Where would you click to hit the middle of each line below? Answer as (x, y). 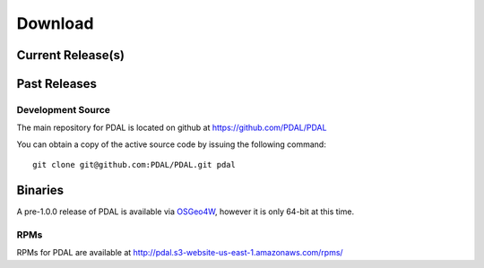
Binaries (40, 190)
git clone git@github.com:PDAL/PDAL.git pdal (134, 165)
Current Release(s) (71, 55)
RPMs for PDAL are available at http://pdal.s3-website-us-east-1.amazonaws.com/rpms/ (180, 253)
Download (55, 23)
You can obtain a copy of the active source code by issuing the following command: (171, 144)
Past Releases (57, 84)
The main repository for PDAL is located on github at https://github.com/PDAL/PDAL (172, 128)
